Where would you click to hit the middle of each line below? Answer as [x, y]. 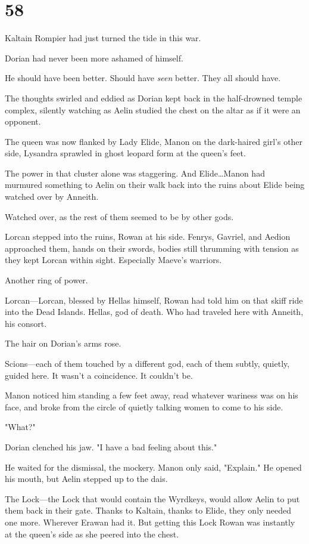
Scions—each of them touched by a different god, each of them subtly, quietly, [147, 363]
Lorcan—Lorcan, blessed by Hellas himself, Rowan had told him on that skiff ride [154, 300]
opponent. [23, 121]
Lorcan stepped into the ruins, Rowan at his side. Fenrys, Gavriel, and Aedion [148, 237]
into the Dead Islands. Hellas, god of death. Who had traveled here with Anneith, [154, 312]
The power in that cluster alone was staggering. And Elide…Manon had [135, 173]
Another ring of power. [46, 280]
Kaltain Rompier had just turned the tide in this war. [103, 38]
